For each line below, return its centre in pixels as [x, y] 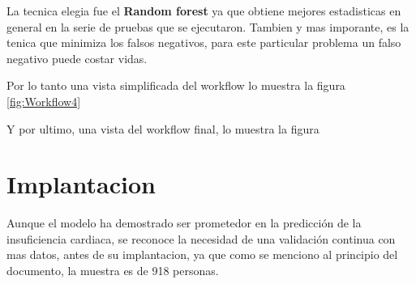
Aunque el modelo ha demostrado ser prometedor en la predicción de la [184, 223]
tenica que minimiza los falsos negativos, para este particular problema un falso [204, 42]
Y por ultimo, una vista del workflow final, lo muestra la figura [163, 128]
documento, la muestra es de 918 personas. [113, 271]
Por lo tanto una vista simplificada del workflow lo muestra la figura [176, 85]
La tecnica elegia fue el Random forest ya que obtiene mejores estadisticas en [204, 11]
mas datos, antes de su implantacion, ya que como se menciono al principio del [202, 254]
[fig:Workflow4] [44, 101]
